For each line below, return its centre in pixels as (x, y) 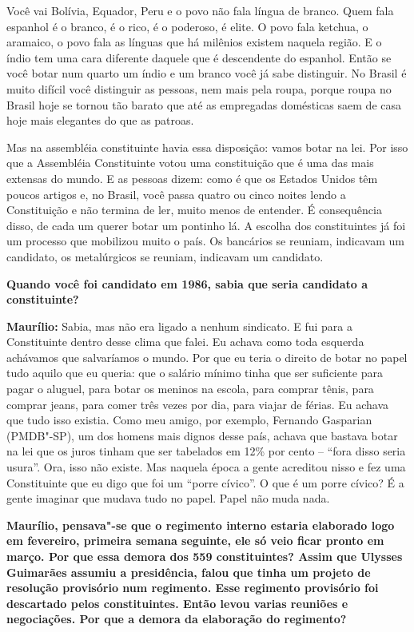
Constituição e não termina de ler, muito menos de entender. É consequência (194, 210)
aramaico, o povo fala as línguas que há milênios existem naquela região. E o (194, 42)
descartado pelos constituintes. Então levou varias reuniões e (177, 603)
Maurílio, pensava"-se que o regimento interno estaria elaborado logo (201, 525)
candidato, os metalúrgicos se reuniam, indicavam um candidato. (165, 256)
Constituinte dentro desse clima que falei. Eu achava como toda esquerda (185, 342)
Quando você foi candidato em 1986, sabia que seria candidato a (187, 283)
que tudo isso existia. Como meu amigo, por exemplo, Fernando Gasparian (189, 420)
